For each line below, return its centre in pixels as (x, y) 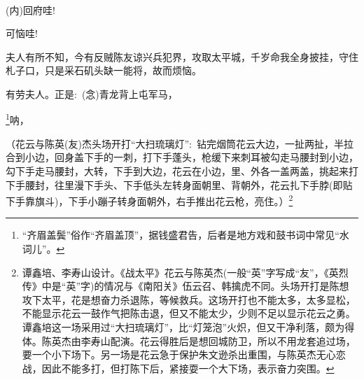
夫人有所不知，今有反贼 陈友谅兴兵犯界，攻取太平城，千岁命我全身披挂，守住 (182, 56)
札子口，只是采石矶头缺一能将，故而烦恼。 (104, 70)
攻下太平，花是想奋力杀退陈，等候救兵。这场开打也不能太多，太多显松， (189, 299)
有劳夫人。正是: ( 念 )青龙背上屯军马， (92, 93)
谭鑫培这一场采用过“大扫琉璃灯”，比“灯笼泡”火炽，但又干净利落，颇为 (183, 326)
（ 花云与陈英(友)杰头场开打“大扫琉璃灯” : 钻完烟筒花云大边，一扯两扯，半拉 (180, 143)
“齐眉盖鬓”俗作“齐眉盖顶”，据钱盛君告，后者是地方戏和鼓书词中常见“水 (185, 235)
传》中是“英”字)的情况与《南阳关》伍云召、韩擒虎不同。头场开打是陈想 (185, 286)
